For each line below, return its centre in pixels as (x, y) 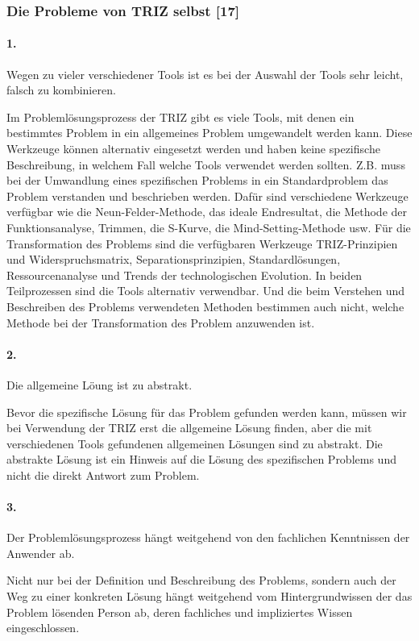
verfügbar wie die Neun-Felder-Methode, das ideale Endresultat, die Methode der (207, 212)
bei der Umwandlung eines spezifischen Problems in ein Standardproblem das (197, 180)
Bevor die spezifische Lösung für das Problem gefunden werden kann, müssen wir (207, 412)
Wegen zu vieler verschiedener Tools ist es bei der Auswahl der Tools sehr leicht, (205, 74)
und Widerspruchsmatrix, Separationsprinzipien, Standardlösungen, (174, 259)
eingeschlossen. (43, 628)
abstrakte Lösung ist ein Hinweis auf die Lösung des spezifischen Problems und (201, 459)
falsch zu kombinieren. (61, 90)
